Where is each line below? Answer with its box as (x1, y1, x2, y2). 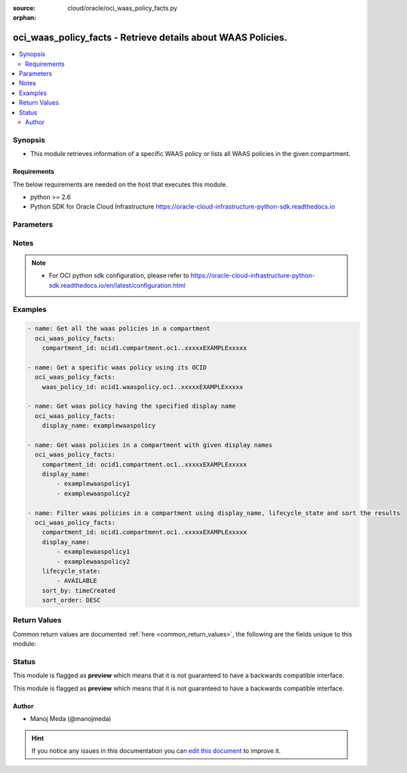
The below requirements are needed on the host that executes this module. (12, 180, 228, 189)
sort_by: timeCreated (42, 587, 116, 594)
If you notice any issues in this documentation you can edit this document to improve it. (31, 746, 281, 755)
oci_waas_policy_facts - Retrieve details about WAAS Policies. (12, 32, 288, 44)
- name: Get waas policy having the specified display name (27, 402, 236, 410)
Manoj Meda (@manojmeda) (30, 715, 112, 723)
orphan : (12, 14, 37, 22)
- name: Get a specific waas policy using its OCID (27, 363, 207, 371)
